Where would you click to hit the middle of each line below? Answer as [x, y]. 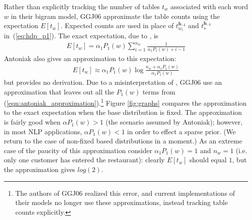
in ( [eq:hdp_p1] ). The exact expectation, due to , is [81, 36]
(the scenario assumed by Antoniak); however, [174, 122]
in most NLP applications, [43, 131]
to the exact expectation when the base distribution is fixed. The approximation [123, 112]
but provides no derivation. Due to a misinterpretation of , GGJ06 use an [113, 82]
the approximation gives [40, 169]
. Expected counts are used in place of [117, 25]
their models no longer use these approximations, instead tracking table [121, 202]
